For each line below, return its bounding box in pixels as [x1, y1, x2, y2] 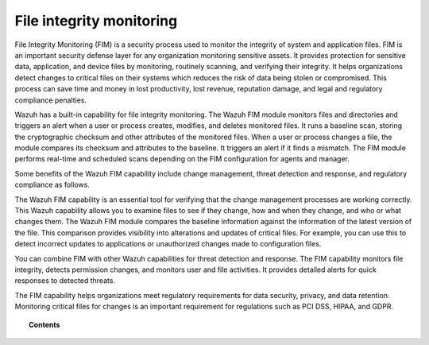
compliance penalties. [14, 95, 87, 105]
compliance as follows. [14, 180, 91, 190]
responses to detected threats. [14, 276, 115, 285]
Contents [29, 320, 60, 329]
